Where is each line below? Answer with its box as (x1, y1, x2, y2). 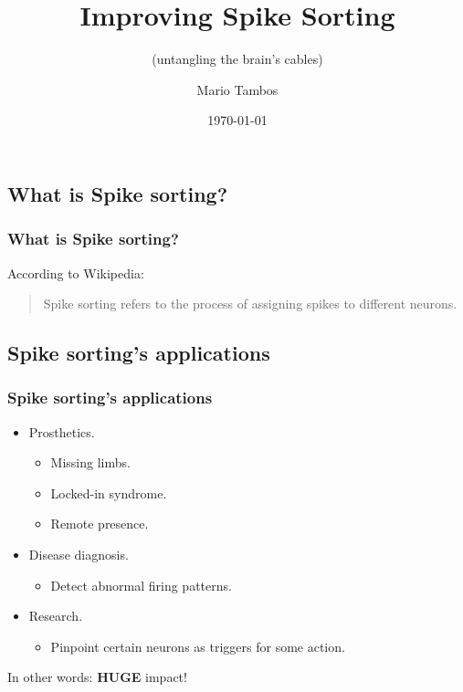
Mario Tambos (196, 79, 279, 99)
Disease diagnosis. (28, 545, 129, 564)
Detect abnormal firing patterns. (50, 575, 232, 594)
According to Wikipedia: (7, 263, 144, 282)
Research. (28, 606, 83, 625)
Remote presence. (50, 514, 149, 533)
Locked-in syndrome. (50, 483, 167, 502)
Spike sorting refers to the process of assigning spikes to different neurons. (43, 294, 458, 313)
